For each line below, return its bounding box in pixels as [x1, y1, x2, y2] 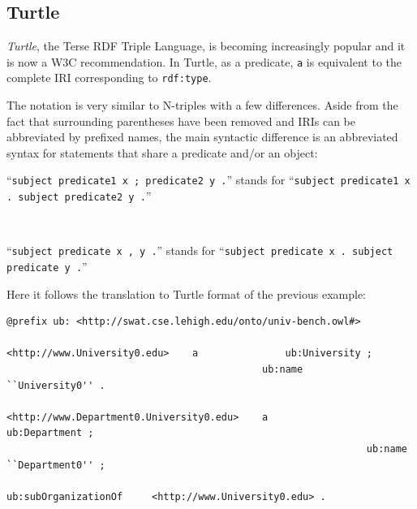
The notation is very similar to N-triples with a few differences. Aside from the [6, 97, 398, 114]
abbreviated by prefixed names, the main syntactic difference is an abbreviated [6, 128, 398, 145]
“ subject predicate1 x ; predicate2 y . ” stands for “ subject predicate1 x [6, 171, 411, 188]
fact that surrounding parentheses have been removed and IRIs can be [6, 112, 355, 129]
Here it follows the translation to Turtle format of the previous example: [6, 285, 366, 302]
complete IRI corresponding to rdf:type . [6, 69, 212, 86]
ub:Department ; [6, 427, 94, 439]
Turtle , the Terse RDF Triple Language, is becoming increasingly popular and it [6, 37, 406, 54]
